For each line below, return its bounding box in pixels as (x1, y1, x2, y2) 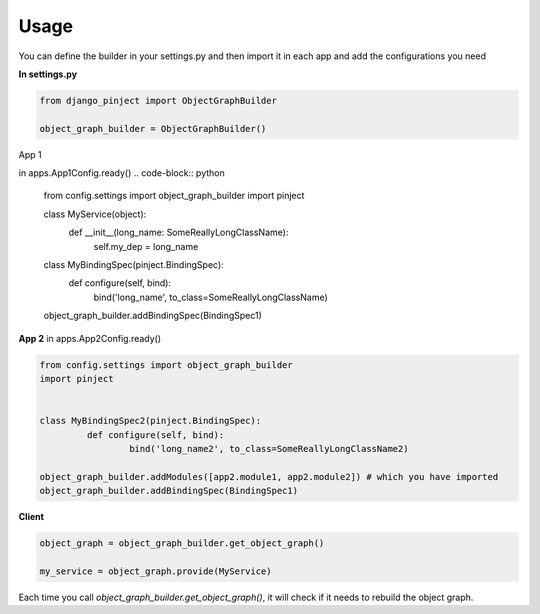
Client (18, 511, 45, 523)
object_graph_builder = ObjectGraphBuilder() (39, 123, 267, 134)
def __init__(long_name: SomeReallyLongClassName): (68, 226, 289, 239)
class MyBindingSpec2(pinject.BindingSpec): (39, 415, 262, 427)
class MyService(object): (43, 208, 147, 220)
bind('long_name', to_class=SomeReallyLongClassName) (93, 291, 329, 303)
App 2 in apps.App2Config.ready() (18, 332, 162, 344)
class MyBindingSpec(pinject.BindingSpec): (43, 259, 224, 271)
